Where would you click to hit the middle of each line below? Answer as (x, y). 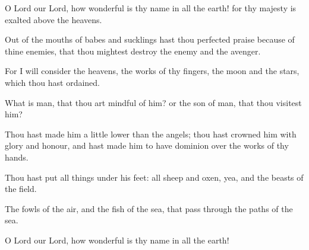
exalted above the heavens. (53, 19)
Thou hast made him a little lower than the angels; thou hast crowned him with (151, 134)
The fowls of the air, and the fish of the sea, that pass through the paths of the (149, 208)
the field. (21, 189)
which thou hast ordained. (52, 82)
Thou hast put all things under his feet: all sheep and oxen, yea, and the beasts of (154, 177)
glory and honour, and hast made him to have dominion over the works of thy (147, 145)
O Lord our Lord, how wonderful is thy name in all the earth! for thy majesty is (151, 8)
